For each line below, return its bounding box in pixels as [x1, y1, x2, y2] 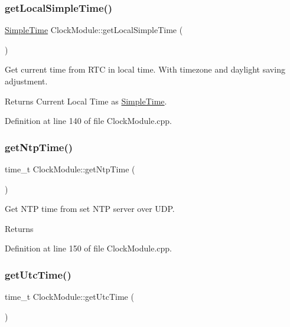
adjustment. [5, 75, 48, 87]
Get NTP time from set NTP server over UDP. [5, 202, 175, 215]
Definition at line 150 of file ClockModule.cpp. [5, 242, 172, 254]
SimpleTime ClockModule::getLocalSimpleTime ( [5, 24, 183, 36]
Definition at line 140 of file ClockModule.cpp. [5, 115, 172, 127]
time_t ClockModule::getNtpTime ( [5, 163, 135, 175]
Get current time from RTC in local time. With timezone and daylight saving [5, 63, 285, 76]
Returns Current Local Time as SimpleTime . [5, 94, 167, 107]
